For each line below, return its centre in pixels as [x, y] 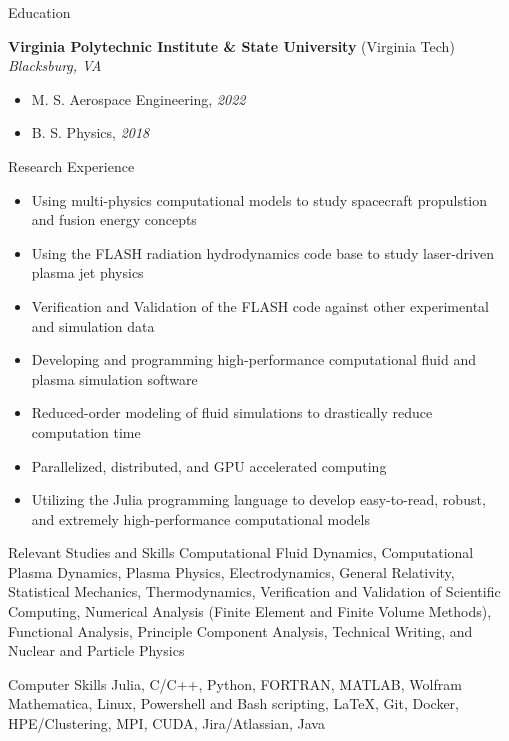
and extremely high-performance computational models [200, 518]
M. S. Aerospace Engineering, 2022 [138, 98]
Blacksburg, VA [55, 65]
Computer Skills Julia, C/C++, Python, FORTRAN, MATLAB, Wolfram [235, 683]
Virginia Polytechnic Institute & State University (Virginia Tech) [231, 45]
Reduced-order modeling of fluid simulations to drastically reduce [232, 412]
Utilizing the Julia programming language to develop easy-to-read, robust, [258, 499]
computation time [86, 431]
